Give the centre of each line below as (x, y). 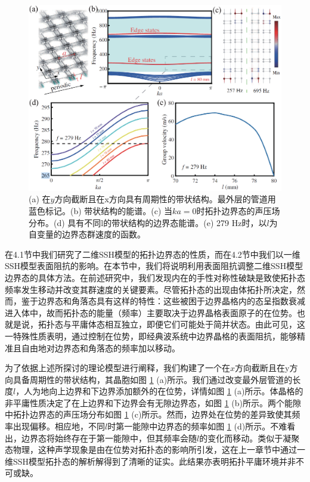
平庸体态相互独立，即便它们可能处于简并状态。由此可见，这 (188, 324)
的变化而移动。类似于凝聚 (249, 438)
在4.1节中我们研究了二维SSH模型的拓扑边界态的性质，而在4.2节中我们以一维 (153, 254)
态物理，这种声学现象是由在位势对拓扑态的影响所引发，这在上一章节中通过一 (155, 449)
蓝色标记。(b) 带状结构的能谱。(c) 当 (101, 210)
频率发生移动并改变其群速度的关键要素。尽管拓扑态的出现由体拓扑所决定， (151, 289)
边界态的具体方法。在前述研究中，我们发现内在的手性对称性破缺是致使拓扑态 (155, 277)
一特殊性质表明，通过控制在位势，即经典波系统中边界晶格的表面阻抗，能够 (151, 336)
